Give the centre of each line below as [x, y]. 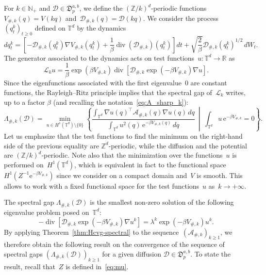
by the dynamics [101, 28]
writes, [236, 92]
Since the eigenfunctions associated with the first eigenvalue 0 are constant [116, 83]
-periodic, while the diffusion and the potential [178, 145]
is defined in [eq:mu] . [97, 266]
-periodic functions [179, 8]
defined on [50, 28]
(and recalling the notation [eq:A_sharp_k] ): [121, 102]
